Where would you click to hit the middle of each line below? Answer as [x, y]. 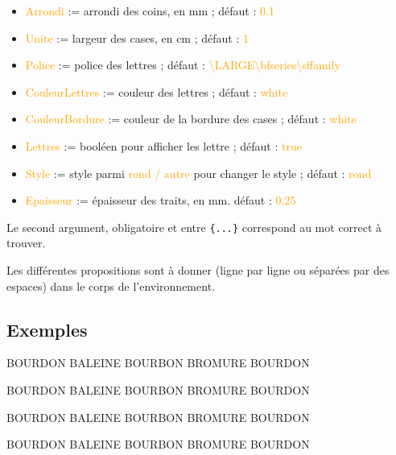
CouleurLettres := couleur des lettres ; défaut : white [157, 91]
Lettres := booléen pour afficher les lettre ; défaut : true [163, 145]
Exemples [47, 329]
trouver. [26, 243]
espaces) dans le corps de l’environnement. [111, 285]
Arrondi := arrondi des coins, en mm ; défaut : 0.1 [150, 10]
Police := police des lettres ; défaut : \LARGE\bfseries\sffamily [183, 65]
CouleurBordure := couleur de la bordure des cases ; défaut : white [191, 119]
